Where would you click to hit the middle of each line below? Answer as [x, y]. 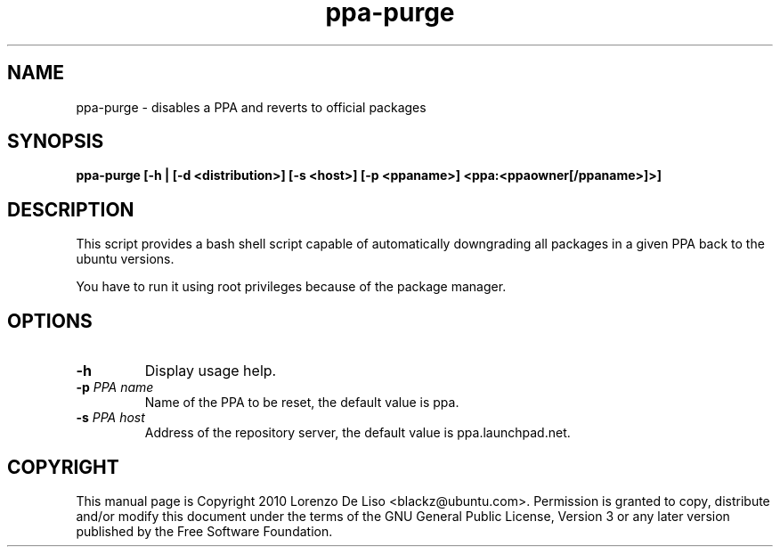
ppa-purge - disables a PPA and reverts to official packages [251, 107]
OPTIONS [50, 321]
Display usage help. [211, 371]
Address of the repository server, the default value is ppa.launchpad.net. [357, 433]
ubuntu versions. [125, 259]
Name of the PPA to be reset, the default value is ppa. [302, 403]
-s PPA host [110, 418]
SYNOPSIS [56, 142]
